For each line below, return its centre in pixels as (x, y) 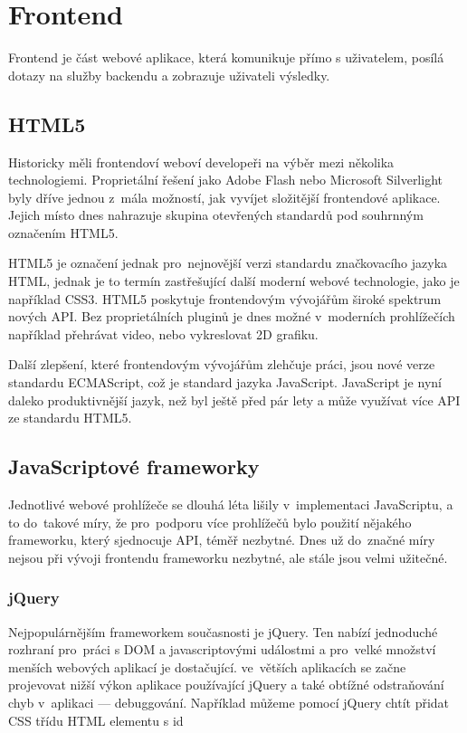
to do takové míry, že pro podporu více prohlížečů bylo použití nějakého (210, 522)
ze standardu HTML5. (70, 418)
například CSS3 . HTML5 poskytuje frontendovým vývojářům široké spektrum (225, 298)
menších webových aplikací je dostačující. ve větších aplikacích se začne (207, 666)
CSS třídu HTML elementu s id (96, 720)
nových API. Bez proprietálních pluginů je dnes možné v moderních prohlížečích (232, 316)
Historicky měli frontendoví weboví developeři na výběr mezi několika (201, 162)
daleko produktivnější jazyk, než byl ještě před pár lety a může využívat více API (234, 400)
